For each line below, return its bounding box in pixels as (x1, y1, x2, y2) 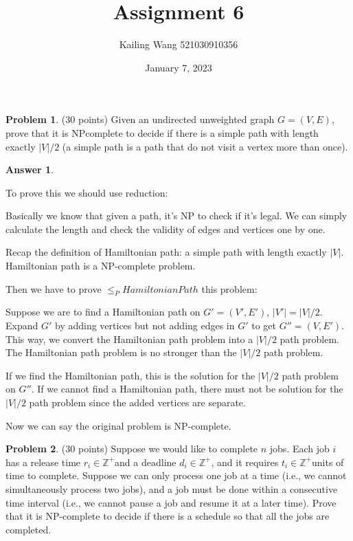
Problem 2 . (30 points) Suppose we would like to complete (5, 441, 258, 456)
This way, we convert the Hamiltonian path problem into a (5, 331, 253, 346)
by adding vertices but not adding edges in (54, 318, 235, 333)
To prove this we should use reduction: (5, 185, 168, 199)
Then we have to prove (5, 281, 102, 296)
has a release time (5, 454, 81, 469)
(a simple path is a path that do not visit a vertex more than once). (62, 139, 348, 153)
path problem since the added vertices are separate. (29, 395, 246, 410)
